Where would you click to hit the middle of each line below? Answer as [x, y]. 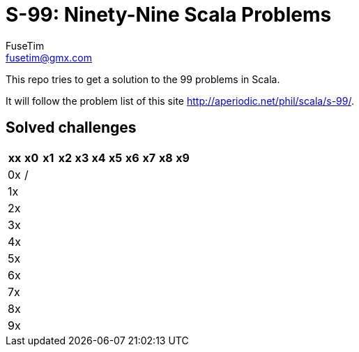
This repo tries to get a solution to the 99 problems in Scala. [143, 79]
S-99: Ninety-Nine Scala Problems [169, 15]
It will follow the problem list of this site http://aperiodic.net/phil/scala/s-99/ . [180, 101]
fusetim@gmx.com [49, 57]
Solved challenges [71, 128]
